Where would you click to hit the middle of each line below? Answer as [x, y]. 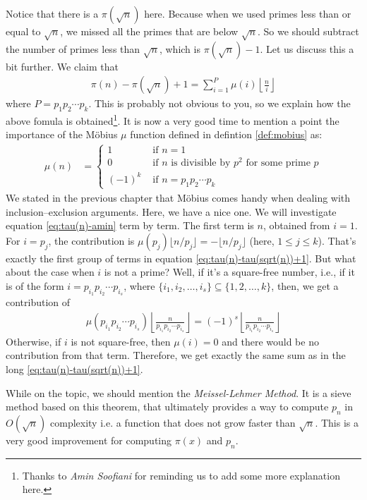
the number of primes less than [73, 48]
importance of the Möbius [62, 134]
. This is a [337, 422]
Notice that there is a [52, 13]
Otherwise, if [34, 341]
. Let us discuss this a [307, 48]
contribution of [38, 302]
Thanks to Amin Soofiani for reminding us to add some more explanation [181, 475]
